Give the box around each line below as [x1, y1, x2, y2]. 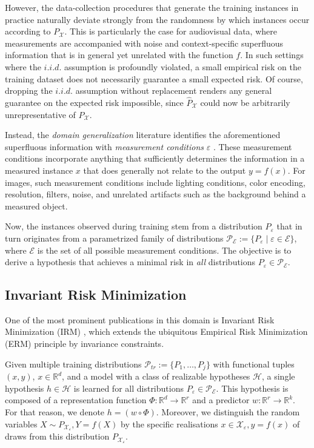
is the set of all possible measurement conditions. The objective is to [37, 243, 292, 256]
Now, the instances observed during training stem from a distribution [5, 220, 262, 232]
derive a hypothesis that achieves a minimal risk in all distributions [5, 255, 256, 268]
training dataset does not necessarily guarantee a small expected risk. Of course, [5, 72, 303, 85]
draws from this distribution [5, 430, 110, 443]
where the [5, 60, 41, 73]
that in [276, 220, 302, 232]
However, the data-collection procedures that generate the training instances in [5, 1, 299, 13]
